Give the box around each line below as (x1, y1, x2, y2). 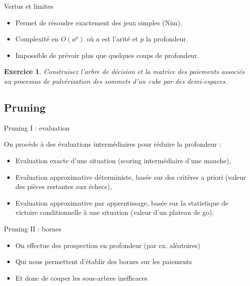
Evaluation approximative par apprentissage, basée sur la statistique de (15, 197, 229, 208)
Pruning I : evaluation (4, 122, 70, 133)
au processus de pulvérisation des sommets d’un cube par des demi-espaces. (4, 76, 228, 86)
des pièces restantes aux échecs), (15, 181, 112, 191)
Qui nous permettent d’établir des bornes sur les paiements (15, 256, 192, 267)
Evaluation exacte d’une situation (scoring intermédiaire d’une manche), (15, 155, 231, 165)
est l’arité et (102, 34, 138, 44)
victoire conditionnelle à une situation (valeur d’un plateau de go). (15, 207, 214, 217)
